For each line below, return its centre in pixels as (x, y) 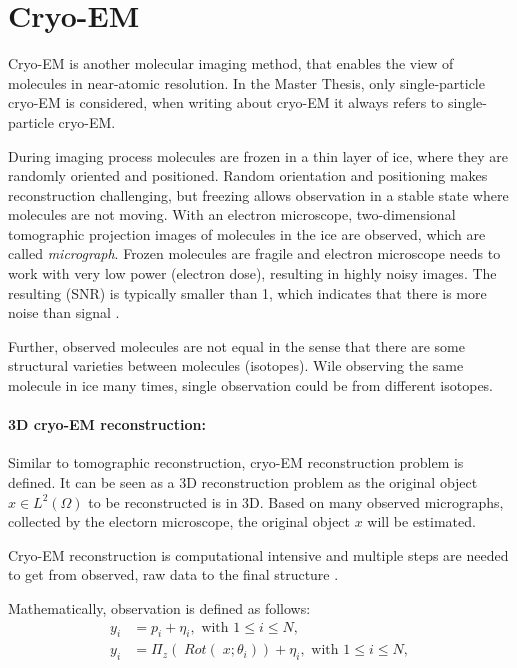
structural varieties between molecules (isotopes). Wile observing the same (236, 365)
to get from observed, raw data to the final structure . (173, 574)
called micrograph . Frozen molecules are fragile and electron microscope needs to (254, 253)
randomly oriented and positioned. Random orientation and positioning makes (248, 175)
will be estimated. (421, 521)
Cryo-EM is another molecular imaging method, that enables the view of (231, 63)
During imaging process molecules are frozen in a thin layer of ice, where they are (258, 155)
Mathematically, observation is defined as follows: (159, 607)
